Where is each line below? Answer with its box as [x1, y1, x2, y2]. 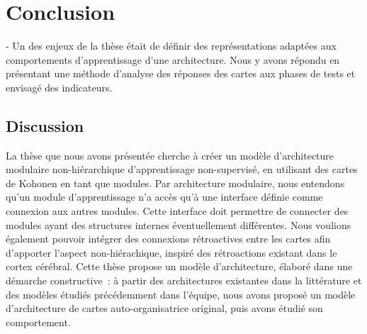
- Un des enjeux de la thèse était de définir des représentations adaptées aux [6, 38, 337, 53]
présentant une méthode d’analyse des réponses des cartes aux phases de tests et [6, 66, 356, 81]
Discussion [6, 114, 84, 136]
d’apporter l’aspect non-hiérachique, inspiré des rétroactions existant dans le [6, 245, 337, 260]
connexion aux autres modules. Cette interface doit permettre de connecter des [6, 204, 349, 218]
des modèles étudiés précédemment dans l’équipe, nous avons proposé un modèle [6, 286, 356, 301]
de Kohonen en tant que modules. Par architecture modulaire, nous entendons [6, 175, 345, 190]
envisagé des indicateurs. [6, 79, 113, 94]
